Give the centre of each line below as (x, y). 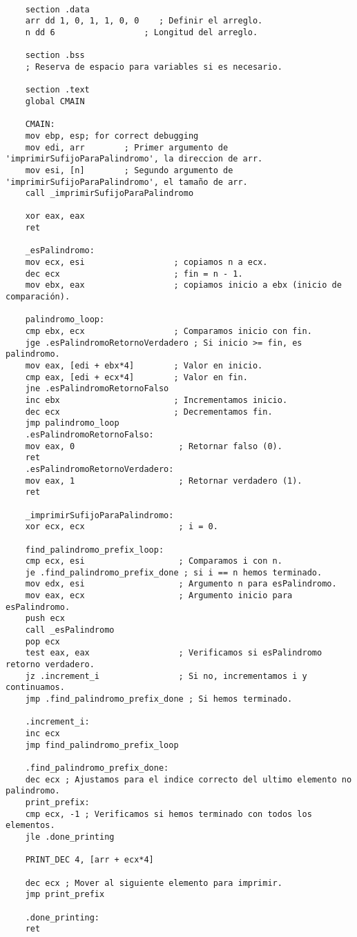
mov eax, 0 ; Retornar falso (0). (154, 446)
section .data (57, 9)
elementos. (30, 826)
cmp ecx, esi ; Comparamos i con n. (154, 561)
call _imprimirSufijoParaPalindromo (109, 194)
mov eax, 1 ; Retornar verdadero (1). (164, 481)
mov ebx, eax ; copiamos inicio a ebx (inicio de (183, 285)
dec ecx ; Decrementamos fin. (149, 412)
